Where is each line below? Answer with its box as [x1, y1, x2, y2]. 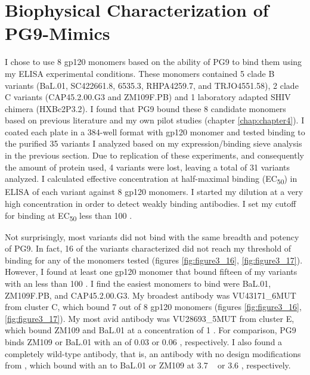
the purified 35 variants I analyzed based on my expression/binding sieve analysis [5, 137, 302, 150]
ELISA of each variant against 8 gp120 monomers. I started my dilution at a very [5, 185, 303, 198]
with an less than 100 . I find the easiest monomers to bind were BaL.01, [5, 277, 271, 290]
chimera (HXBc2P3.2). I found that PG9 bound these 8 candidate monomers [5, 102, 286, 114]
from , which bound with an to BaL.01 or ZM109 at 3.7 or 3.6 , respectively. [5, 359, 291, 371]
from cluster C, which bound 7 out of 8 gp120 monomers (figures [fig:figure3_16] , [5, 300, 302, 313]
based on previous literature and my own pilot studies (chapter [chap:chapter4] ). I [5, 114, 305, 126]
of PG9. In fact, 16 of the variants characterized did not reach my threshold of [5, 242, 292, 255]
